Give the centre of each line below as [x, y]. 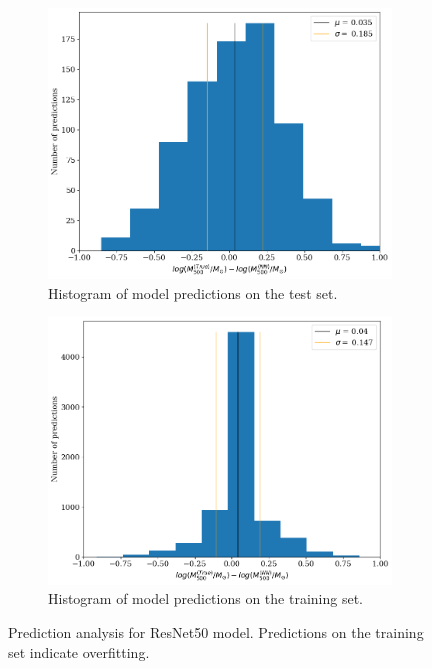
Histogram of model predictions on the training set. [205, 598]
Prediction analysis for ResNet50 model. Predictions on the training [216, 631]
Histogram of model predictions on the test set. [193, 292]
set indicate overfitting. [79, 651]
